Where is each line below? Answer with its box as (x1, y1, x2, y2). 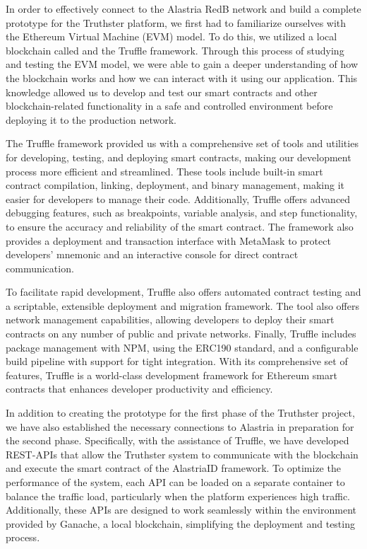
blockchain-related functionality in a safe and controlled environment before (6, 98, 333, 113)
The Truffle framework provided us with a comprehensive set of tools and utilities (6, 136, 359, 151)
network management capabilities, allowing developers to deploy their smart (6, 312, 335, 327)
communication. (6, 260, 74, 275)
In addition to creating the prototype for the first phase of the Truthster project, (6, 405, 355, 420)
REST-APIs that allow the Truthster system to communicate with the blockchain (6, 446, 359, 461)
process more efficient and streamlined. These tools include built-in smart (6, 163, 323, 178)
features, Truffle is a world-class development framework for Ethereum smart (6, 367, 337, 382)
